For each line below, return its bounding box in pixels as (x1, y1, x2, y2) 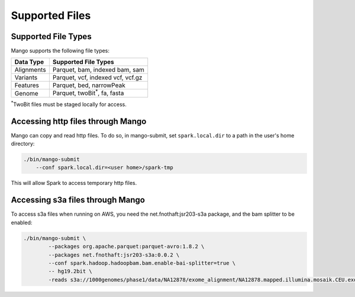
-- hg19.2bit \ (48, 268, 93, 275)
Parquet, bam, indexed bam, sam (52, 66, 145, 74)
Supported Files (11, 9, 91, 22)
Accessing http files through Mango (11, 116, 147, 126)
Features (14, 81, 40, 90)
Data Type (14, 58, 44, 66)
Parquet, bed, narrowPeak (52, 81, 125, 90)
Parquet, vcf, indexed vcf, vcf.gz (52, 74, 143, 82)
